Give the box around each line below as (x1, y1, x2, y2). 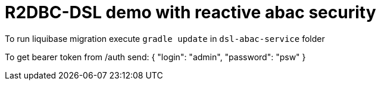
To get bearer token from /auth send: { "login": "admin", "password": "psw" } (5, 51, 306, 62)
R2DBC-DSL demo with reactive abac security (5, 2, 376, 22)
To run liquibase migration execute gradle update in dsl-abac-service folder (5, 33, 325, 44)
